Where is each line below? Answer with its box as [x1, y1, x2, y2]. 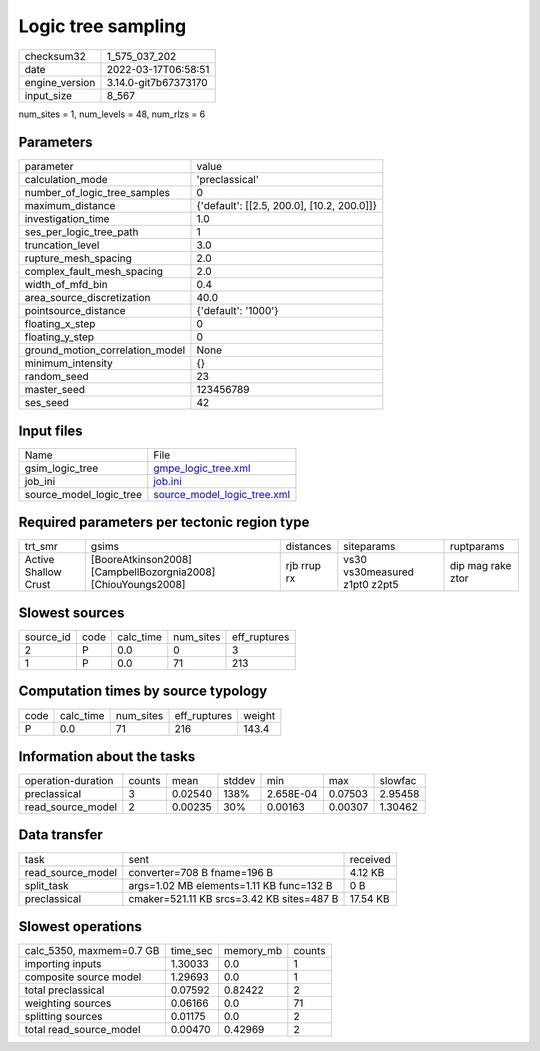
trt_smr [24, 540, 59, 554]
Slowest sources [18, 604, 125, 621]
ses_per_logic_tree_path [24, 225, 139, 239]
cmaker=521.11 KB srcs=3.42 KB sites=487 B [128, 891, 339, 905]
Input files [18, 422, 84, 439]
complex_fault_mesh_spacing [24, 265, 164, 279]
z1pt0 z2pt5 [343, 578, 399, 592]
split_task [24, 878, 69, 892]
